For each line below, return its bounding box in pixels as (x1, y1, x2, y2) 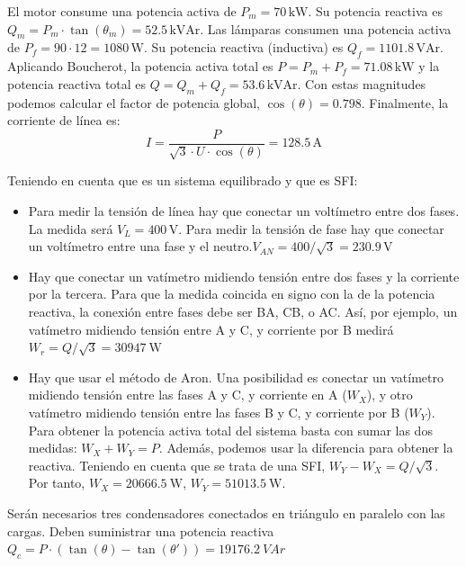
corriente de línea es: (7, 111, 121, 130)
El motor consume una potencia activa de (7, 2, 237, 20)
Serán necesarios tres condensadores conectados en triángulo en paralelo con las (7, 503, 445, 522)
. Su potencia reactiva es (308, 2, 443, 20)
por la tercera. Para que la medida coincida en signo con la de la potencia (28, 284, 435, 303)
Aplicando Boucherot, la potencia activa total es (7, 57, 273, 76)
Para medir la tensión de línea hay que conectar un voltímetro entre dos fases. (28, 202, 460, 220)
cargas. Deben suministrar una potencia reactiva (7, 521, 274, 540)
